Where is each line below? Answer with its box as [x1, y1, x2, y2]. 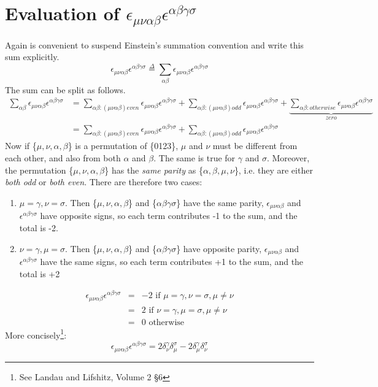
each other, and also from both [5, 151, 121, 164]
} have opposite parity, [176, 242, 262, 255]
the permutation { [5, 163, 74, 176]
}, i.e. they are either [234, 163, 313, 176]
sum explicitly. [5, 50, 60, 63]
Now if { [5, 139, 37, 152]
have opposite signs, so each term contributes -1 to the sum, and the [40, 209, 298, 222]
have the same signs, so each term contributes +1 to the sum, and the [40, 255, 304, 267]
